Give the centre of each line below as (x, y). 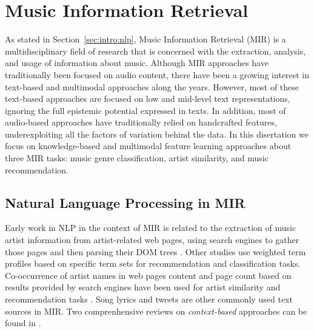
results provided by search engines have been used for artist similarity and (143, 287)
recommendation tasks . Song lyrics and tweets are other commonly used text (149, 299)
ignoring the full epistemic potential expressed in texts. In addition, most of (145, 110)
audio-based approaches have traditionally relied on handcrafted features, (141, 122)
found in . (23, 323)
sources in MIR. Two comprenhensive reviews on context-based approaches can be (156, 311)
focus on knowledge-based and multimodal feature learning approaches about (148, 146)
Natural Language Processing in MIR (125, 202)
